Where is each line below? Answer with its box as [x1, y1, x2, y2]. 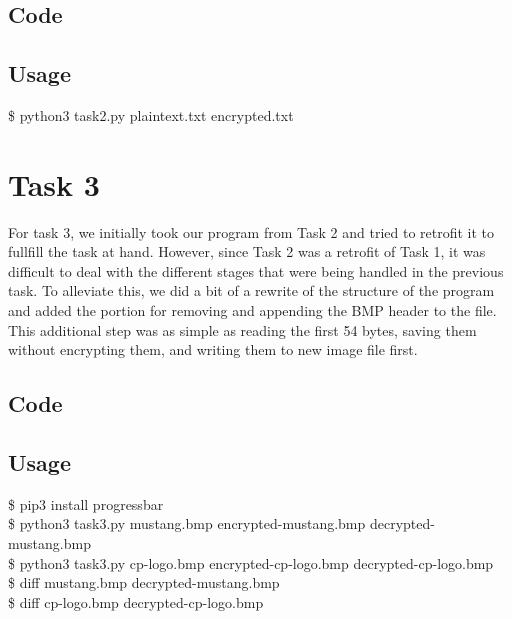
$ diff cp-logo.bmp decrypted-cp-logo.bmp [8, 591, 264, 612]
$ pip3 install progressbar [8, 493, 164, 514]
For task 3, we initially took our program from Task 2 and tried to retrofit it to [8, 221, 495, 242]
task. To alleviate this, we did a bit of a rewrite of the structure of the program [8, 280, 495, 301]
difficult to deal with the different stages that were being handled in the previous [8, 260, 504, 281]
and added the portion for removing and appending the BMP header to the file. [8, 300, 497, 321]
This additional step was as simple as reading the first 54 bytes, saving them [8, 319, 477, 340]
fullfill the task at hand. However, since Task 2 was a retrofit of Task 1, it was [8, 241, 486, 262]
